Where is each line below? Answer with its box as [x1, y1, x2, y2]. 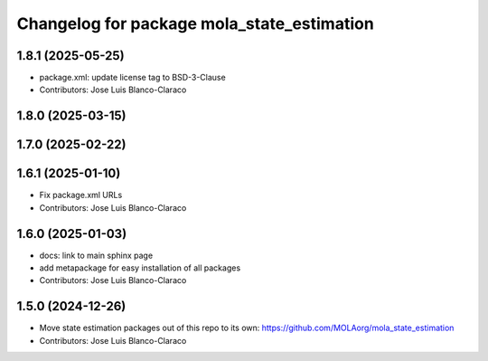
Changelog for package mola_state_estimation [16, 14, 374, 33]
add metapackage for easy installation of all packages [39, 262, 241, 273]
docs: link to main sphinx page [39, 250, 154, 261]
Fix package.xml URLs [39, 190, 123, 201]
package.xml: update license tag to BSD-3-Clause [39, 72, 226, 83]
